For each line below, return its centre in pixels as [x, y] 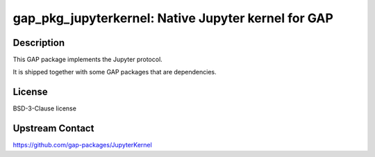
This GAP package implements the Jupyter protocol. [87, 60]
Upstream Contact [53, 129]
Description [39, 43]
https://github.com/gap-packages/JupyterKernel [82, 145]
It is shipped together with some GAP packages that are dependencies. [115, 72]
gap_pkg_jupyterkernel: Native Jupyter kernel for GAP [173, 18]
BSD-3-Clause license [44, 108]
